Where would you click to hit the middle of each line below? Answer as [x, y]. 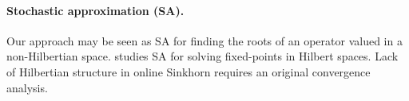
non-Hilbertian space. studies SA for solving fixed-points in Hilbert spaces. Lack [203, 56]
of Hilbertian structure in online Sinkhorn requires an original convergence [189, 71]
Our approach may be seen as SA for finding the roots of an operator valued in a [204, 40]
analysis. [27, 87]
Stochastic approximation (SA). [95, 10]
